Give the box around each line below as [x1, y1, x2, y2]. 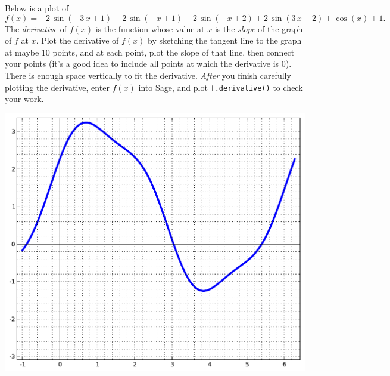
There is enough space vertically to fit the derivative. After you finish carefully [5, 69, 291, 81]
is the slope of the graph [214, 22, 303, 35]
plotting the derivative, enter [5, 81, 110, 93]
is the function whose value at [95, 22, 205, 35]
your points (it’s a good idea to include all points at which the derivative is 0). [5, 57, 292, 70]
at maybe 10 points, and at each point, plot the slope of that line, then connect [5, 45, 295, 58]
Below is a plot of [5, 2, 69, 14]
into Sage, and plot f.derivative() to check [138, 81, 303, 93]
